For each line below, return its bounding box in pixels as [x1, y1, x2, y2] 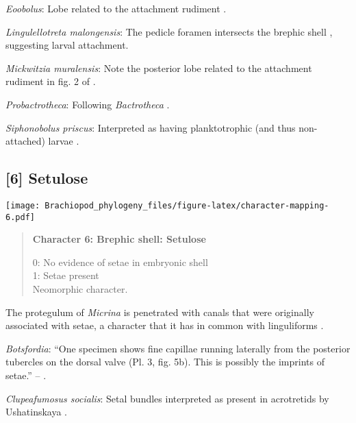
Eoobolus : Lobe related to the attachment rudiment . [5, 1, 227, 15]
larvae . [48, 134, 79, 148]
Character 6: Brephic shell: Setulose [32, 232, 206, 246]
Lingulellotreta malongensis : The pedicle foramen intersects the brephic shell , [5, 24, 333, 38]
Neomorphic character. [32, 282, 128, 296]
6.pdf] [5, 212, 35, 222]
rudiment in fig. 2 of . [5, 74, 96, 88]
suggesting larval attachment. [5, 38, 129, 52]
